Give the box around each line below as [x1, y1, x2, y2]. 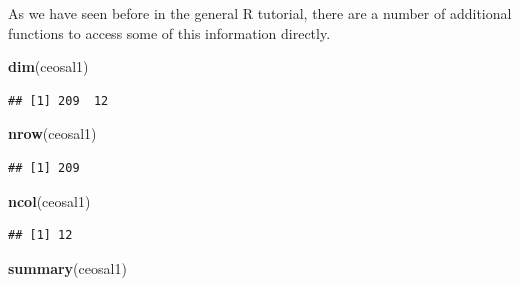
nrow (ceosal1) [8, 123, 97, 144]
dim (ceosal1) [8, 56, 89, 77]
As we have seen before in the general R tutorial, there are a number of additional [8, 3, 512, 23]
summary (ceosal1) [8, 257, 127, 278]
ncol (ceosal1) [8, 190, 91, 211]
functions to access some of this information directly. [8, 22, 331, 43]
